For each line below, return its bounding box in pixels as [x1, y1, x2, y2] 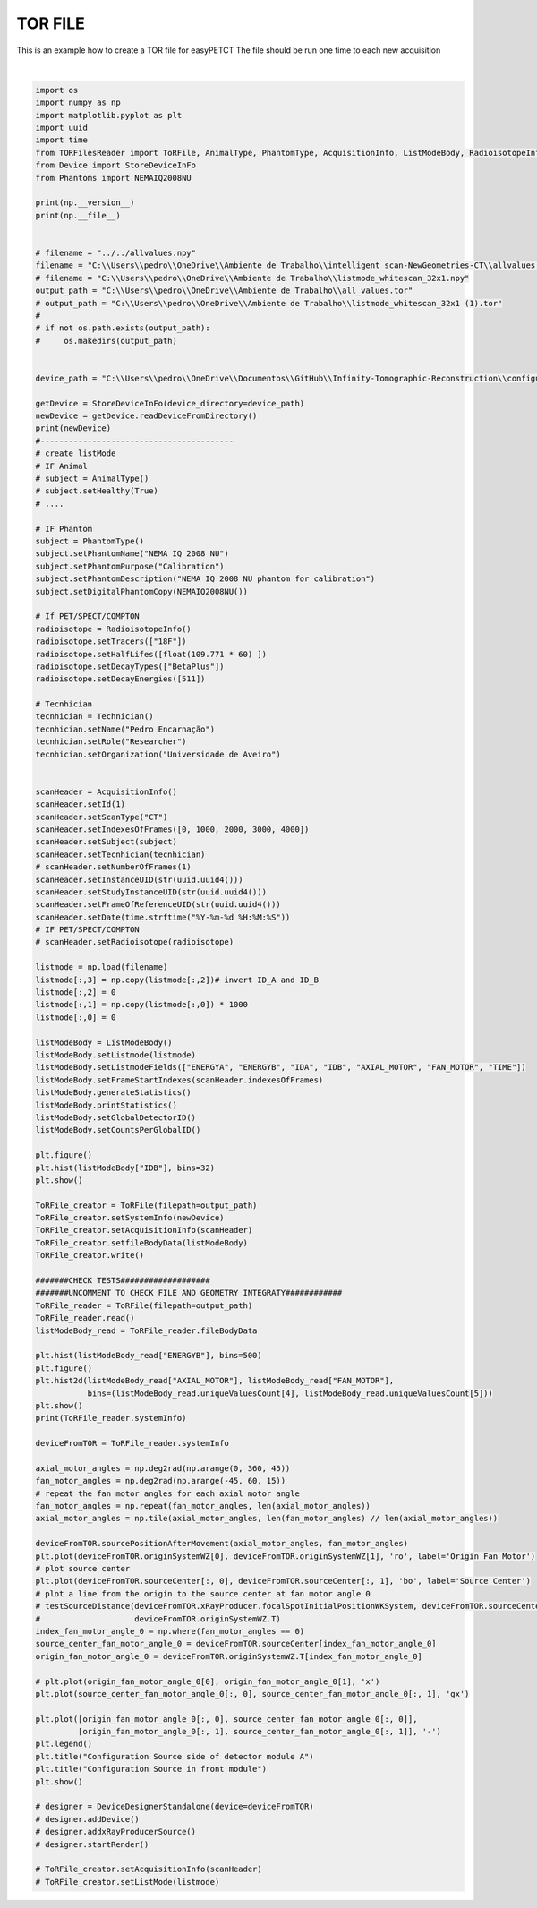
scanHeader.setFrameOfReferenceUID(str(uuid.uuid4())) [35, 900, 281, 910]
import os [35, 85, 79, 95]
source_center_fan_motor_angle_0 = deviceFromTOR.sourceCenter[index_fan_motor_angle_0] [35, 1638, 438, 1649]
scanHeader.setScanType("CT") [35, 811, 168, 822]
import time [35, 135, 89, 145]
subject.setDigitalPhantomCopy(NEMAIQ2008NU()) [35, 586, 248, 596]
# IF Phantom [35, 524, 93, 534]
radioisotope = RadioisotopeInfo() [35, 623, 192, 634]
